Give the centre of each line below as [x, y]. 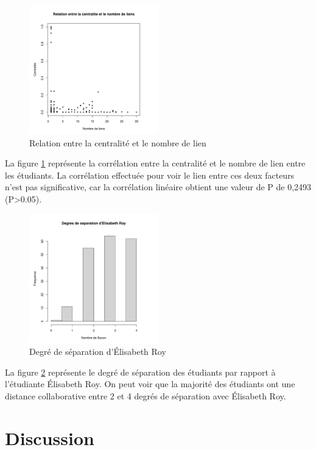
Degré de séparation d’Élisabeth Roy [98, 352]
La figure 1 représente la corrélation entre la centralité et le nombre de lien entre [155, 163]
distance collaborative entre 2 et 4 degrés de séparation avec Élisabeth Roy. [146, 395]
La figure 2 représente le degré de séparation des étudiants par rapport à [140, 372]
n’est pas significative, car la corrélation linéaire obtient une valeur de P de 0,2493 [158, 187]
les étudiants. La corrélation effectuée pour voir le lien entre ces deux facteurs [150, 175]
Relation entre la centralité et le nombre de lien [118, 142]
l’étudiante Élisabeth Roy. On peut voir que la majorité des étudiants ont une [150, 384]
